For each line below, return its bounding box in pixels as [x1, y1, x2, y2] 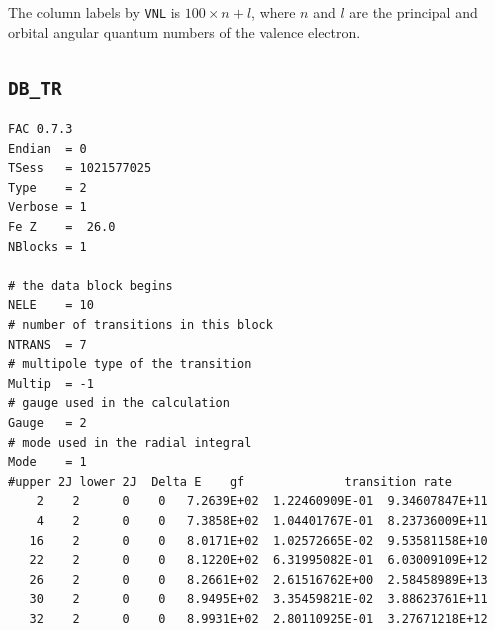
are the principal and [349, 2, 478, 22]
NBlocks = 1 [8, 239, 87, 254]
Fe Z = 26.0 [8, 220, 116, 234]
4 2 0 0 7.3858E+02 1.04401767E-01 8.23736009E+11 [36, 513, 488, 528]
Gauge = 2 [8, 415, 87, 430]
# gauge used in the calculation [8, 396, 230, 411]
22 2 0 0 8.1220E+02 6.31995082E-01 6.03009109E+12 [29, 553, 488, 568]
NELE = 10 [8, 298, 94, 313]
